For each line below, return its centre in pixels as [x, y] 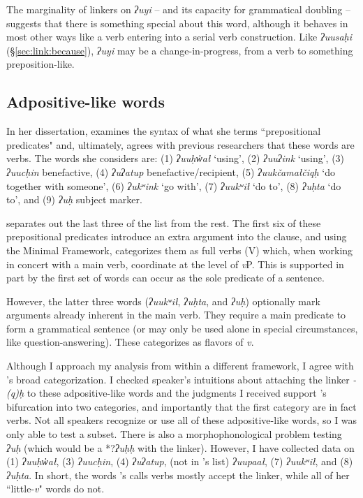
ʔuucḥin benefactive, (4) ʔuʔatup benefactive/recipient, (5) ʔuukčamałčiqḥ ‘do [171, 171]
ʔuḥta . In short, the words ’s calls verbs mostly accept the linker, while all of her [178, 475]
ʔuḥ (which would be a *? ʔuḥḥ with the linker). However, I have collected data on [180, 447]
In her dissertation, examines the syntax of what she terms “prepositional [164, 131]
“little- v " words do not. [55, 489]
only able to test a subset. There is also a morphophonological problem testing [174, 434]
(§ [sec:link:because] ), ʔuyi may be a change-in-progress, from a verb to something [180, 50]
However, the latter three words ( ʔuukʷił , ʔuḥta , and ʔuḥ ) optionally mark [163, 301]
